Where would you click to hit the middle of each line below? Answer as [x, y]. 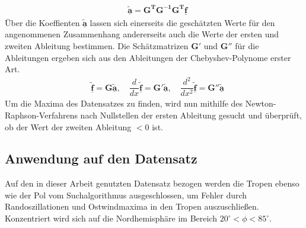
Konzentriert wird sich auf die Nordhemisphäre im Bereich [111, 218]
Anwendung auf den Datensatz [101, 158]
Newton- [261, 103]
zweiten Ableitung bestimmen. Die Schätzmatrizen [97, 45]
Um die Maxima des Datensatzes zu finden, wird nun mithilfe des [124, 103]
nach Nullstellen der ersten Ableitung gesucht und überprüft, [191, 115]
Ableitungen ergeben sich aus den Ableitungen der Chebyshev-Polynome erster [148, 57]
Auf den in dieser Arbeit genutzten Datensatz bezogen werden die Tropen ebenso [152, 183]
